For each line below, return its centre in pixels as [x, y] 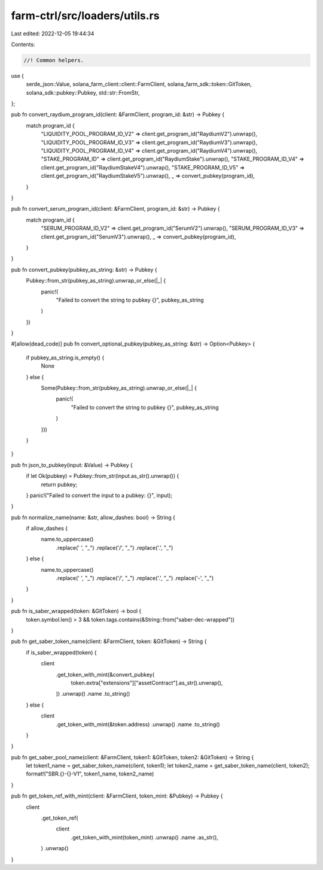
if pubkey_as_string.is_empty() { [65, 357]
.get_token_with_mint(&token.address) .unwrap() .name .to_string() [138, 724]
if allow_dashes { [47, 528]
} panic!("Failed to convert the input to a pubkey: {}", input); [99, 495]
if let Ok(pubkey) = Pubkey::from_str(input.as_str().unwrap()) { [103, 476]
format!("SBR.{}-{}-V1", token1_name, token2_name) [90, 774]
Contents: [23, 44]
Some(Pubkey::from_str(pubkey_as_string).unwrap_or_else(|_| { [119, 388]
